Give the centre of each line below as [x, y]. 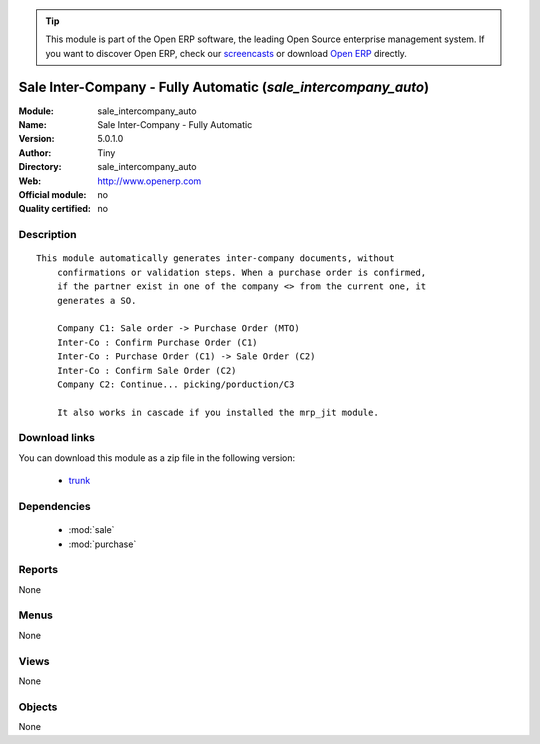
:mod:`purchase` [102, 544]
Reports [38, 570]
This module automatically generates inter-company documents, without [215, 258]
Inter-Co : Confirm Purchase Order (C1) [157, 342]
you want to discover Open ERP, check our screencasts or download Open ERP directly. [226, 53]
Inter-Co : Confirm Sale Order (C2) [146, 370]
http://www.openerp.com [149, 181]
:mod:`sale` [91, 530]
